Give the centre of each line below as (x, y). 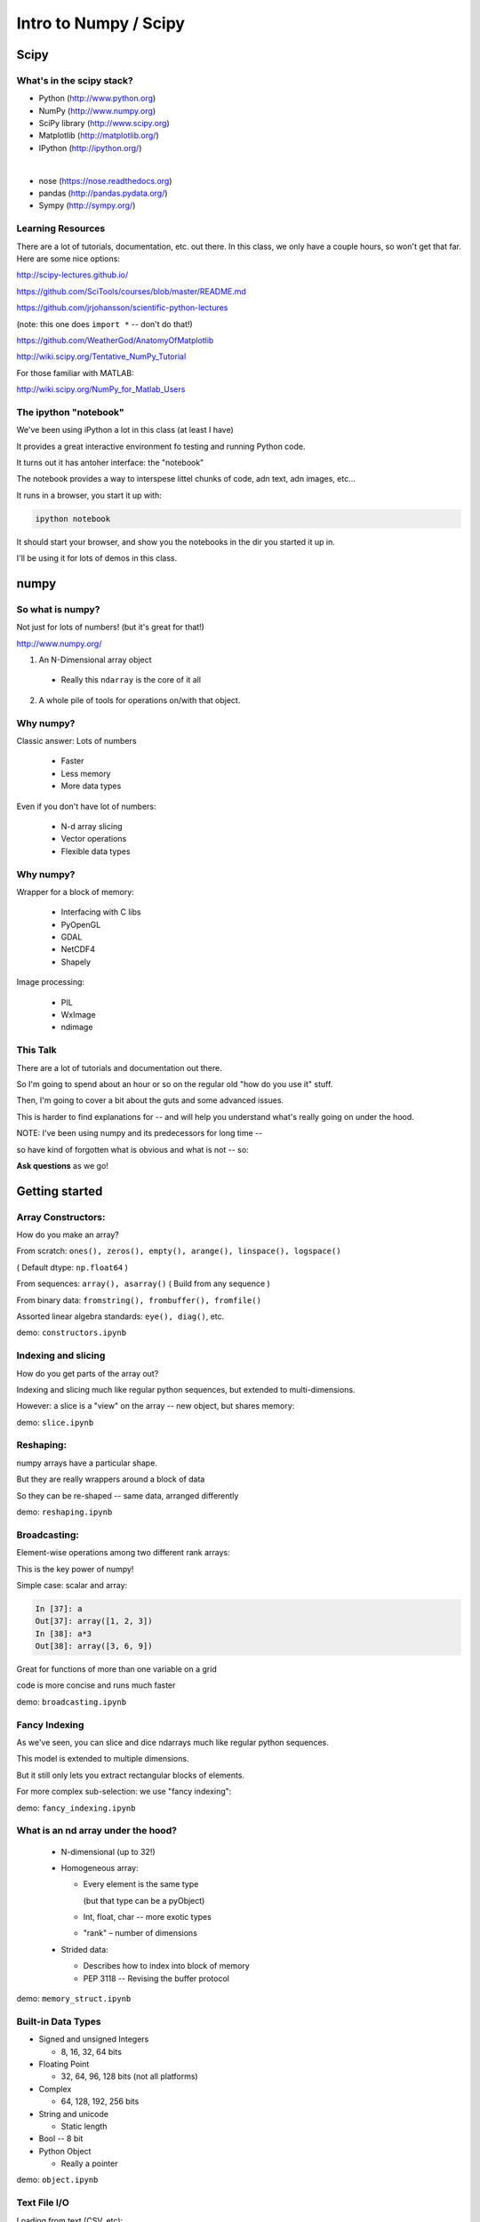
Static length (84, 2126)
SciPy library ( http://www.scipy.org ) (104, 124)
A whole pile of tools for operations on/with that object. (140, 700)
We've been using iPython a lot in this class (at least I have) (125, 430)
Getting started (60, 1191)
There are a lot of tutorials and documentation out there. (119, 1067)
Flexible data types (96, 851)
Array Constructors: (61, 1217)
